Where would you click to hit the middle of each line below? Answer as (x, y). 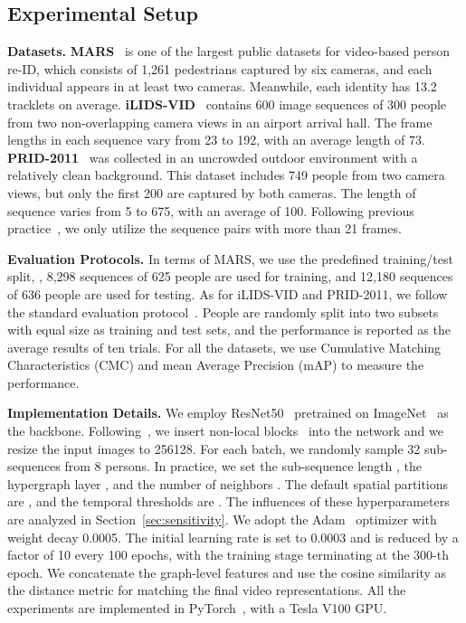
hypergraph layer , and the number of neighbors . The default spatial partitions (228, 483)
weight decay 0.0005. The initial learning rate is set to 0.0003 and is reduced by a (233, 537)
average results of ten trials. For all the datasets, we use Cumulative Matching (224, 347)
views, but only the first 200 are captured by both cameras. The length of (212, 192)
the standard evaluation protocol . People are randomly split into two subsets (223, 311)
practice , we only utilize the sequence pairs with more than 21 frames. (204, 228)
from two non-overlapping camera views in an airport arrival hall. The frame (220, 122)
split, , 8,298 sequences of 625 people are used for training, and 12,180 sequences (230, 276)
